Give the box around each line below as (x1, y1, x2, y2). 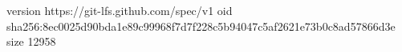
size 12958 (6, 33, 56, 50)
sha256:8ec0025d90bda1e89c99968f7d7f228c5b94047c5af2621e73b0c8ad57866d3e (6, 17, 396, 34)
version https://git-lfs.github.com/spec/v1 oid (6, 2, 233, 18)
